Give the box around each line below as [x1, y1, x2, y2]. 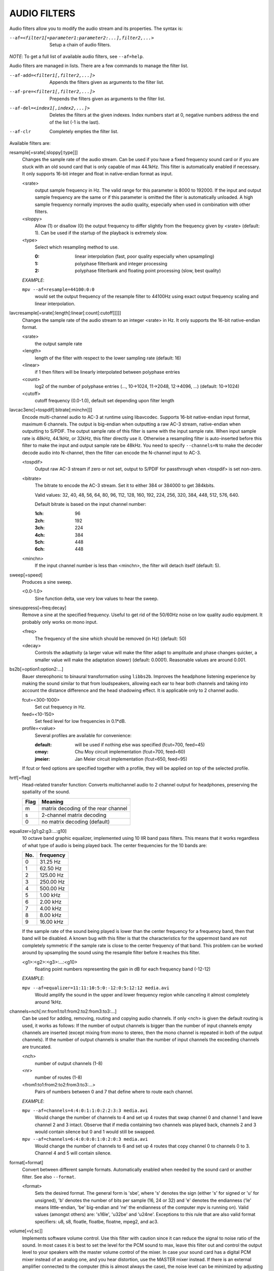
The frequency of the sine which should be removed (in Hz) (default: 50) [35, 635, 187, 642]
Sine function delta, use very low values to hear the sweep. [35, 595, 159, 601]
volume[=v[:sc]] [9, 1228, 43, 1234]
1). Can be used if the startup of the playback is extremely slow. [35, 230, 167, 236]
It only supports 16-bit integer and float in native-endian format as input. [22, 171, 173, 177]
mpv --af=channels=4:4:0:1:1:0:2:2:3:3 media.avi [22, 1107, 148, 1113]
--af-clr [9, 129, 31, 135]
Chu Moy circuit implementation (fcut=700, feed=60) [75, 749, 185, 755]
